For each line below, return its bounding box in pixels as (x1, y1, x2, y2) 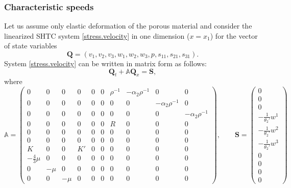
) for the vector (210, 30, 258, 41)
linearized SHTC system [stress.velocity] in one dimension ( (4, 30, 190, 41)
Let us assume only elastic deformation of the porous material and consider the (4, 20, 252, 31)
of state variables (4, 40, 57, 51)
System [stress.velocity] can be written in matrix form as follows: (4, 58, 207, 68)
